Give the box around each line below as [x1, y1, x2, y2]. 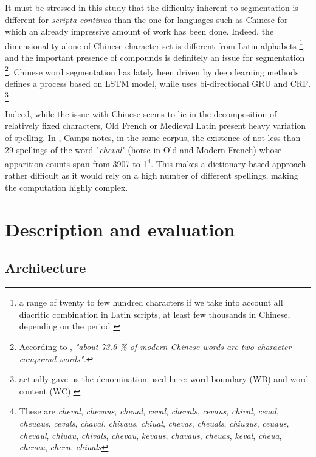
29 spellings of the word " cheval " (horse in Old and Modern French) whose [5, 143, 282, 156]
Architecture [5, 258, 86, 277]
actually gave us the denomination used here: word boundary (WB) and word [19, 373, 309, 385]
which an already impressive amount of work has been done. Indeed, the [5, 25, 274, 38]
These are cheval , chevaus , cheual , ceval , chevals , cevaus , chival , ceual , [19, 405, 279, 417]
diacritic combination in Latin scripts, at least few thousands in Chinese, [19, 308, 290, 320]
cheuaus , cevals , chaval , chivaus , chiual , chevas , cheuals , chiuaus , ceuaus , [19, 416, 289, 429]
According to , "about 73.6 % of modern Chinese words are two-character [19, 340, 292, 352]
